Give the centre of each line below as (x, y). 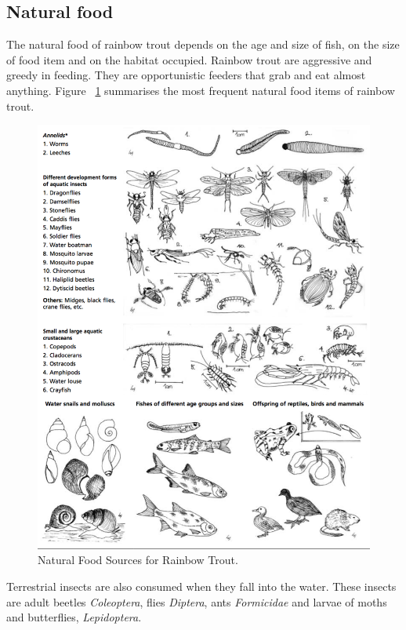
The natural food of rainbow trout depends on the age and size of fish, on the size (203, 44)
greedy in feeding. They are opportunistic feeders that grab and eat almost (186, 75)
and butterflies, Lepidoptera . (74, 617)
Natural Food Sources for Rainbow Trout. (138, 560)
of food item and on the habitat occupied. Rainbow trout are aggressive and (189, 59)
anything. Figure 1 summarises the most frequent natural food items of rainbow (201, 90)
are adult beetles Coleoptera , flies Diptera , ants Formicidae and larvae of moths (197, 601)
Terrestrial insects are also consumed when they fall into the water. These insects (201, 586)
